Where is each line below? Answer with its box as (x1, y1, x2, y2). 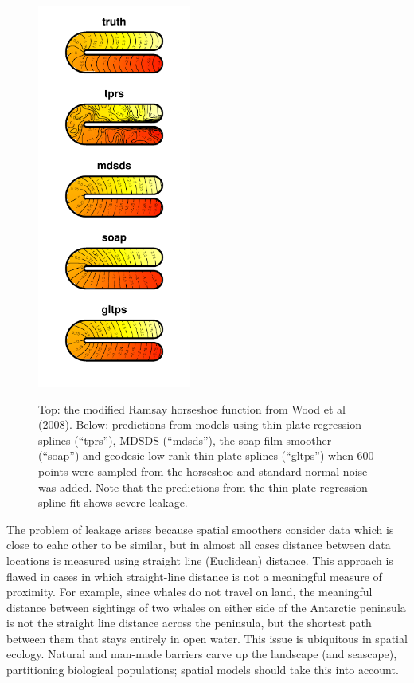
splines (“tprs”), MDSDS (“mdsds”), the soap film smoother (38, 431, 332, 448)
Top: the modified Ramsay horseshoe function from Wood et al (38, 400, 346, 417)
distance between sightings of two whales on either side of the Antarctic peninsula (6, 599, 406, 615)
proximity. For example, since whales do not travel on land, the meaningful (6, 583, 373, 600)
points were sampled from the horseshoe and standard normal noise (38, 462, 368, 479)
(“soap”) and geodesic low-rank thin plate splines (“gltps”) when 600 (38, 447, 374, 464)
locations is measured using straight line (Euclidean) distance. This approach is (6, 552, 393, 568)
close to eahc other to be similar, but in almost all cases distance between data (6, 536, 391, 553)
